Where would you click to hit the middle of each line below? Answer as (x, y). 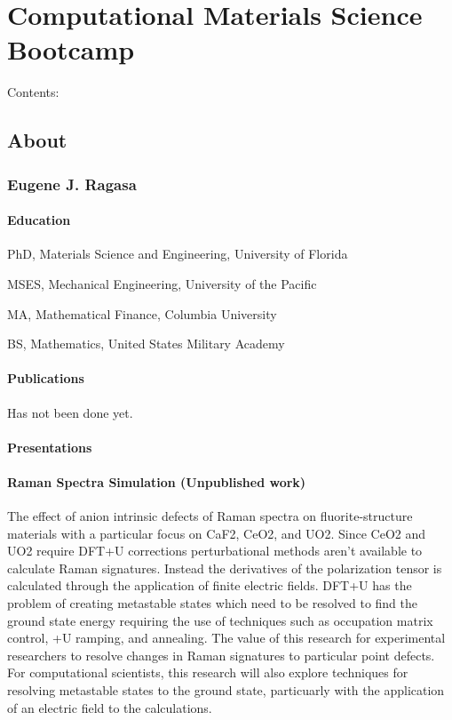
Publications (46, 378)
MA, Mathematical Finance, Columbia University (142, 313)
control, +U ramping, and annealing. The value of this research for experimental (226, 638)
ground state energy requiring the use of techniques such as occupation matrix (220, 620)
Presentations (50, 447)
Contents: (33, 92)
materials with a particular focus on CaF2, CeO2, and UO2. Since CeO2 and (217, 533)
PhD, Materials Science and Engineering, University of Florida (178, 254)
